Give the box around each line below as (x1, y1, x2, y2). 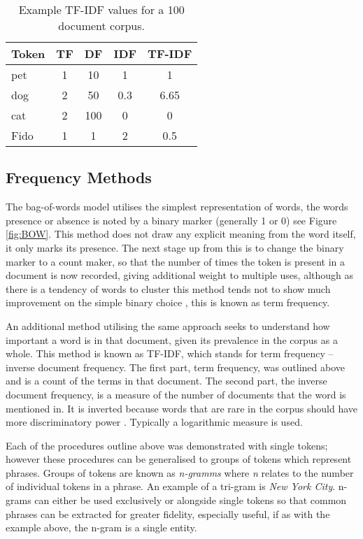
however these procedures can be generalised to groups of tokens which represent (6, 452, 352, 466)
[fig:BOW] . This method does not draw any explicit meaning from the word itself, (6, 227, 356, 241)
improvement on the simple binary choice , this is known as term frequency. (6, 295, 330, 310)
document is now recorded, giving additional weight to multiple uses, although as (6, 268, 354, 282)
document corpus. (58, 17, 145, 34)
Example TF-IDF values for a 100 (18, 1, 185, 17)
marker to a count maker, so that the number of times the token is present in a (6, 254, 346, 268)
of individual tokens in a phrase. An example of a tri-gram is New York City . (6, 479, 336, 494)
